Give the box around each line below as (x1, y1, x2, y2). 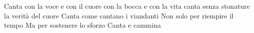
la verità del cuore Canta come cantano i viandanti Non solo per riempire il (4, 10, 234, 20)
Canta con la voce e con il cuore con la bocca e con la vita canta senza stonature (4, 1, 250, 11)
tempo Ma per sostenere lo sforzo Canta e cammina (4, 20, 161, 30)
